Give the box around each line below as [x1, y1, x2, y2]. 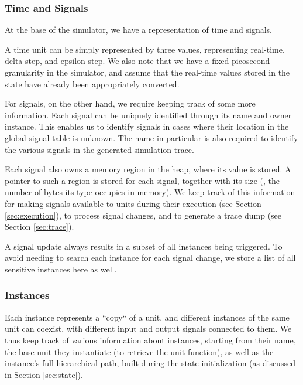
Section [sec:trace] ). [5, 220, 74, 233]
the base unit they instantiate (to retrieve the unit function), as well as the [5, 345, 274, 357]
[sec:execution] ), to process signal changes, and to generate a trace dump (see [5, 209, 282, 221]
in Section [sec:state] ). [5, 368, 83, 380]
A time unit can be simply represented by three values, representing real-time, [5, 43, 285, 55]
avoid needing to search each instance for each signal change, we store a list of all [5, 251, 296, 264]
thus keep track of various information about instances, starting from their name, [5, 333, 296, 346]
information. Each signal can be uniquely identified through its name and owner [5, 108, 292, 121]
